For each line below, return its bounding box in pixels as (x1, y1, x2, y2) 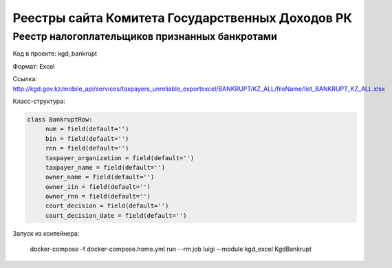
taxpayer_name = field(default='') (45, 164, 165, 171)
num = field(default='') (45, 125, 129, 133)
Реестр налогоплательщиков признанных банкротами (12, 30, 278, 43)
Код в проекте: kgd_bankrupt (12, 49, 98, 58)
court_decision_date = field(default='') (45, 212, 187, 219)
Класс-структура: (12, 97, 65, 105)
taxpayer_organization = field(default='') (45, 154, 195, 161)
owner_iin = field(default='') (45, 183, 151, 190)
